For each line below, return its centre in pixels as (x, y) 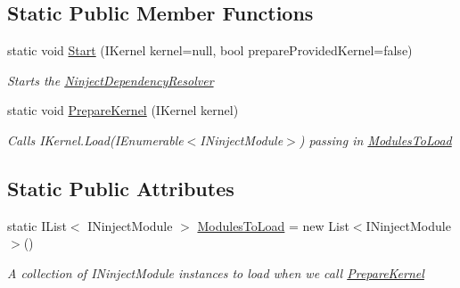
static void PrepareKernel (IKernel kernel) (123, 110)
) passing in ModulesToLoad (375, 140)
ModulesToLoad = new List (273, 225)
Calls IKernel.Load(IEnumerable (95, 140)
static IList (37, 225)
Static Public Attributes (121, 188)
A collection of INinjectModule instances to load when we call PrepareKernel (216, 272)
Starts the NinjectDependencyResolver (111, 80)
